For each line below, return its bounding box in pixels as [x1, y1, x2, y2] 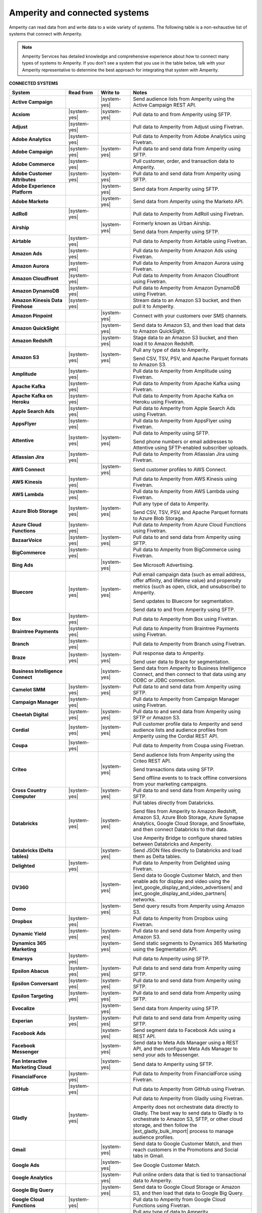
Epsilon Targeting [12, 993, 53, 1000]
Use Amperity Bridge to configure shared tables [132, 835, 243, 841]
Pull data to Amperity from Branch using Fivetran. [132, 640, 246, 647]
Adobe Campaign [12, 148, 53, 155]
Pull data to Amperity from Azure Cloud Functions [132, 522, 246, 528]
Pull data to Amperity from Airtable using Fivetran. [132, 238, 247, 245]
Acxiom [12, 111, 30, 118]
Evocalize [12, 1005, 35, 1012]
